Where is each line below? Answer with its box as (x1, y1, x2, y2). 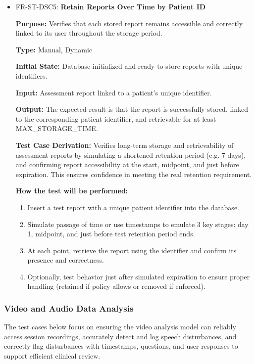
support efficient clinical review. (4, 351, 101, 361)
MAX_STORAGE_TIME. (15, 123, 98, 134)
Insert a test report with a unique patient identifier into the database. (27, 202, 239, 212)
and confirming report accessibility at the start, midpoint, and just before (15, 159, 239, 170)
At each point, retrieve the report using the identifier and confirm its (27, 245, 237, 255)
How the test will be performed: (15, 185, 128, 196)
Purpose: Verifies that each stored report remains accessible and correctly (15, 18, 243, 28)
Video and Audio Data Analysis (4, 302, 134, 314)
